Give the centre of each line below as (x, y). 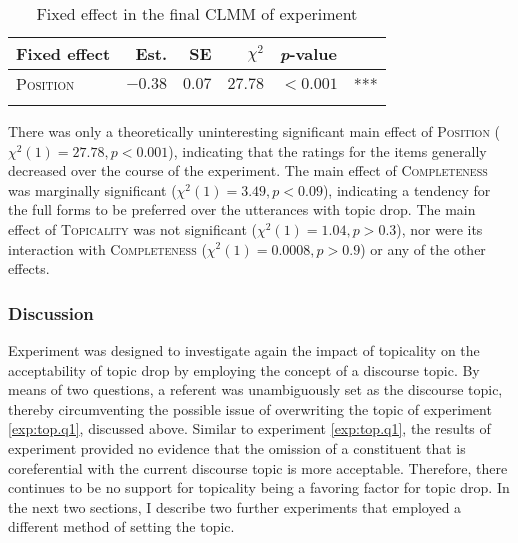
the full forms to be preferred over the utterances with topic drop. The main (242, 209)
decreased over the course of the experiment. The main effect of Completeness (248, 170)
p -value (308, 53)
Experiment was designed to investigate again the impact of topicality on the (244, 349)
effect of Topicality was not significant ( (132, 228)
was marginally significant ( (92, 189)
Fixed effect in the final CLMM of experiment (197, 13)
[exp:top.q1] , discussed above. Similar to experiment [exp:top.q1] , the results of (249, 428)
